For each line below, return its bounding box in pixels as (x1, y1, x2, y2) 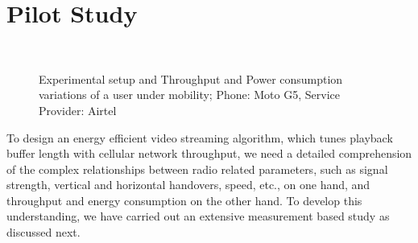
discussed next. (6, 224, 81, 241)
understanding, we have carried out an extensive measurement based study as (6, 208, 390, 224)
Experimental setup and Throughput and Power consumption (39, 70, 343, 87)
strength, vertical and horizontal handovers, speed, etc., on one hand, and (6, 176, 370, 193)
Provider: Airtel (39, 101, 117, 118)
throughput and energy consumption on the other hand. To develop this (6, 192, 362, 208)
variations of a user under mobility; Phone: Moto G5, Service (39, 86, 340, 103)
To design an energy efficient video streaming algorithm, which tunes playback (6, 129, 393, 146)
